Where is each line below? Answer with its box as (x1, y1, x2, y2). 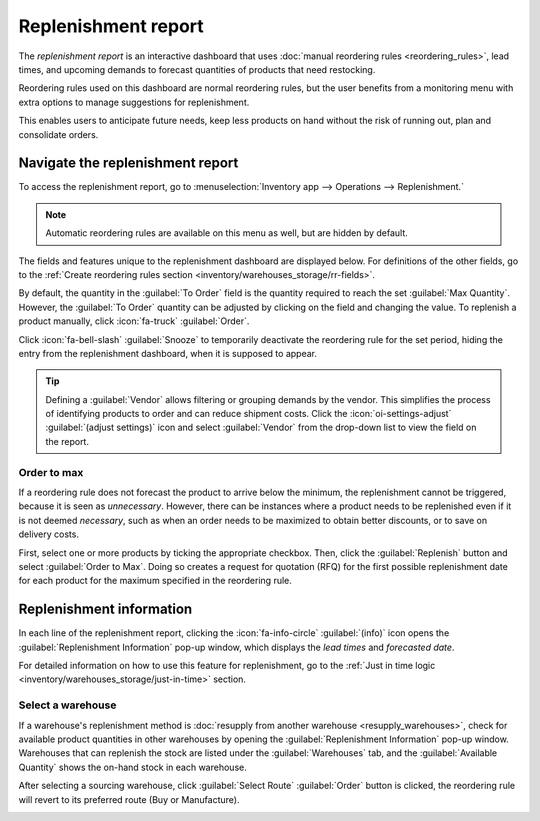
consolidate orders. (18, 128, 99, 140)
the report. (45, 435, 90, 447)
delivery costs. (18, 528, 80, 540)
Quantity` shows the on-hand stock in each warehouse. (18, 761, 247, 773)
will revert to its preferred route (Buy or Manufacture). (18, 793, 240, 805)
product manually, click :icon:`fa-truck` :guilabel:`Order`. (18, 315, 250, 327)
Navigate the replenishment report (18, 155, 239, 172)
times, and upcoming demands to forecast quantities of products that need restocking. (18, 63, 376, 75)
